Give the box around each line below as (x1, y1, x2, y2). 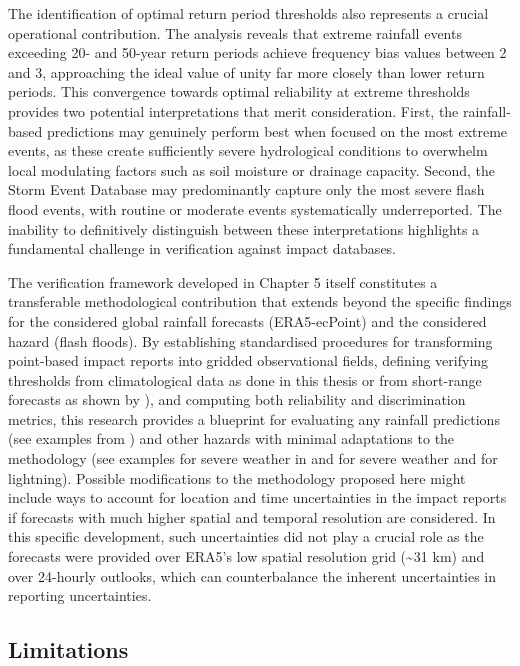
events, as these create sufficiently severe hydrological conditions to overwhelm (8, 140, 488, 161)
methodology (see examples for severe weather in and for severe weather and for (8, 448, 498, 469)
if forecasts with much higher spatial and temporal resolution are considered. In (8, 506, 496, 527)
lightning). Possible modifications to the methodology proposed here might (8, 467, 466, 488)
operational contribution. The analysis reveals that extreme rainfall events (8, 22, 462, 43)
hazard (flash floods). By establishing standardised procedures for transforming (8, 330, 493, 351)
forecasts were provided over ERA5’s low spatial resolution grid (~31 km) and (8, 546, 485, 567)
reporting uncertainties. (8, 585, 152, 606)
